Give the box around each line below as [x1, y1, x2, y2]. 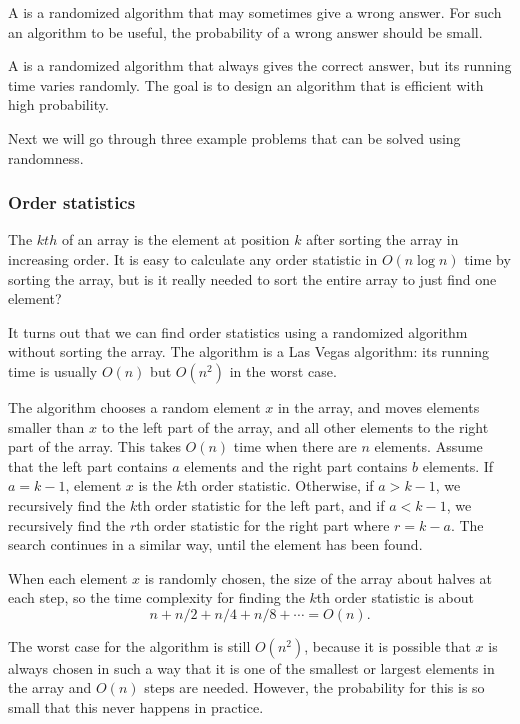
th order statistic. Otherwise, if [183, 475, 374, 496]
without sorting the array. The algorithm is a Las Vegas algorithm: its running [8, 341, 490, 362]
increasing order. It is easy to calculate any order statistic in [8, 248, 378, 269]
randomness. [8, 147, 84, 168]
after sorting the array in [306, 229, 459, 250]
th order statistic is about [316, 587, 474, 608]
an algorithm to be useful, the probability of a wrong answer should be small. [8, 21, 483, 42]
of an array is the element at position [61, 229, 290, 250]
